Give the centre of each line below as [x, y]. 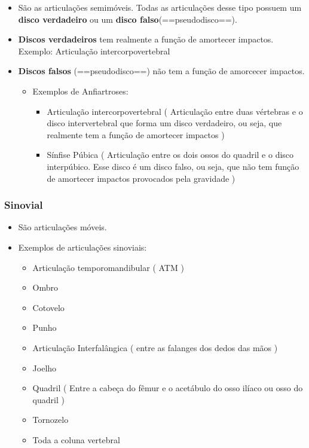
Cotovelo [48, 307]
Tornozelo [51, 420]
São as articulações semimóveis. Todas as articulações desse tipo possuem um [160, 7]
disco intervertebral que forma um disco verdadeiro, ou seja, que [164, 123]
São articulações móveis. [62, 227]
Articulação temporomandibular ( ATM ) [108, 267]
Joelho [45, 368]
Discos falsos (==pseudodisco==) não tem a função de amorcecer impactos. [161, 71]
